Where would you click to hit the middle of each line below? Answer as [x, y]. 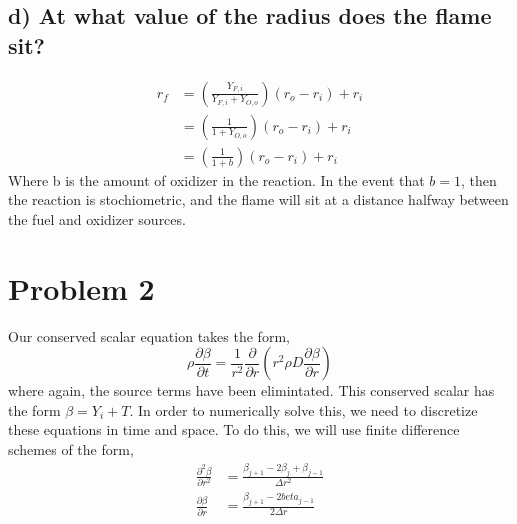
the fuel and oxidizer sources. [97, 218]
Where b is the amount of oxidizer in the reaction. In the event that [216, 179]
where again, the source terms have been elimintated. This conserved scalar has [251, 390]
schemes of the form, [71, 448]
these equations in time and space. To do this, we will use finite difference [234, 429]
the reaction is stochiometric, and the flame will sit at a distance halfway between [258, 199]
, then [479, 179]
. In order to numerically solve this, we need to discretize [303, 409]
